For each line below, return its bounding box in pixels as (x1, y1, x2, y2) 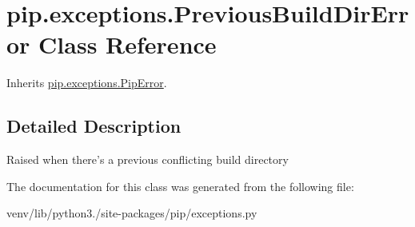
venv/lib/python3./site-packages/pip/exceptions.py (6, 205, 257, 221)
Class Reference (38, 28, 217, 61)
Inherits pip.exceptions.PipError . (6, 74, 167, 91)
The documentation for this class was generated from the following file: (6, 177, 354, 194)
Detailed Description (6, 113, 182, 138)
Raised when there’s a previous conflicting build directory (6, 151, 289, 168)
